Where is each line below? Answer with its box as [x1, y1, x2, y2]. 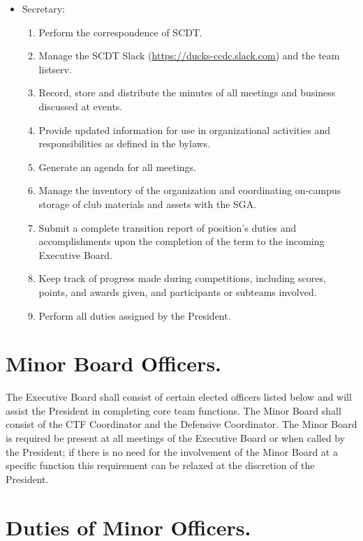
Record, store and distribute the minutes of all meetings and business [38, 85, 336, 100]
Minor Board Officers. [6, 349, 222, 378]
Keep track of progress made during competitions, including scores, [38, 271, 326, 286]
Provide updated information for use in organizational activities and [38, 122, 331, 137]
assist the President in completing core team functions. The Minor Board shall [6, 403, 341, 417]
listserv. [38, 61, 72, 76]
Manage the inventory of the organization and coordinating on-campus [38, 183, 341, 198]
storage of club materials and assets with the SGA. [38, 196, 257, 211]
